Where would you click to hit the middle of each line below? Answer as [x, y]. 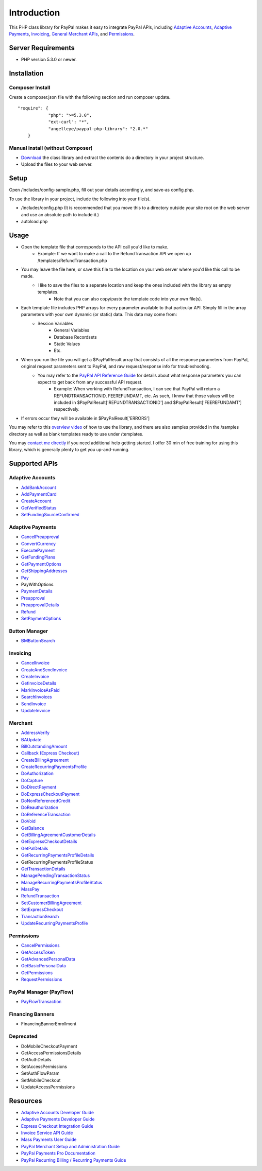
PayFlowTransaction [41, 1002]
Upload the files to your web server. [57, 164]
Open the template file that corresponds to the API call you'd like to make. [95, 247]
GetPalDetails [35, 848]
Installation [26, 73]
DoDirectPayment [39, 787]
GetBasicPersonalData [44, 966]
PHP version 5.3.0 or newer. [49, 59]
